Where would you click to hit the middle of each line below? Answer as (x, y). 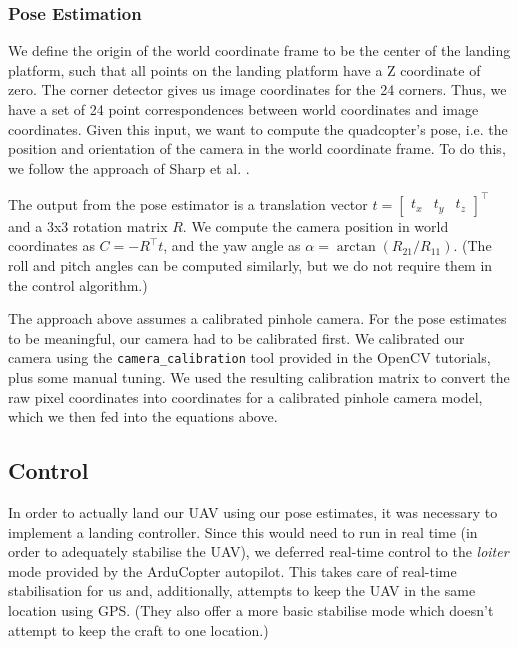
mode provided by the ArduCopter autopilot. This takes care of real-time (232, 570)
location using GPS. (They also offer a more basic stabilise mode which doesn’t (251, 610)
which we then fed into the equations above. (143, 416)
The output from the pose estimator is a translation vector (188, 203)
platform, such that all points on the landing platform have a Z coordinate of (244, 69)
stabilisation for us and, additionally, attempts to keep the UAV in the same (242, 590)
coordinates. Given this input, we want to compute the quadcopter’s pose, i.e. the (258, 128)
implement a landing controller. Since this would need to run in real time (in (243, 531)
